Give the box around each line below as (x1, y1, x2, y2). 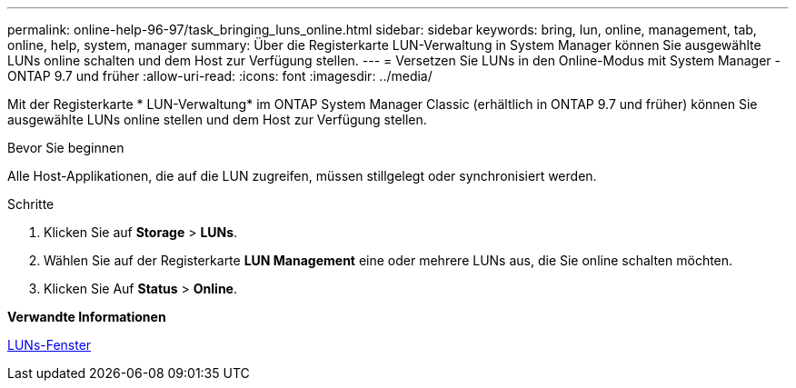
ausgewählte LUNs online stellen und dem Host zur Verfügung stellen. (7, 112, 427, 127)
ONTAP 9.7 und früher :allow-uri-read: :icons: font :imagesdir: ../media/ (7, 68, 433, 84)
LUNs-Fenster (7, 337, 92, 353)
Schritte (7, 196, 55, 212)
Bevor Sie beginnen (7, 140, 124, 155)
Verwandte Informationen (7, 309, 166, 324)
